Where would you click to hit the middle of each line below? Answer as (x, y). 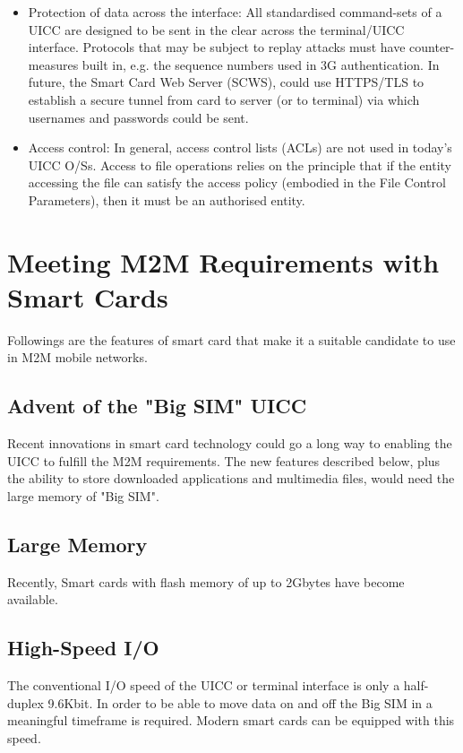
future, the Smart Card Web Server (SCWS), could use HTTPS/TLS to (226, 82)
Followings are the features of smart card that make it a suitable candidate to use (231, 339)
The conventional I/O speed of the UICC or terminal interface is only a (204, 685)
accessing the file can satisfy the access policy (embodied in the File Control (237, 182)
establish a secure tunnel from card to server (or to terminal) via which (224, 99)
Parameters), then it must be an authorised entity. (167, 199)
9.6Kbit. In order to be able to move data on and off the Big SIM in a (240, 702)
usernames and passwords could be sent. (138, 117)
